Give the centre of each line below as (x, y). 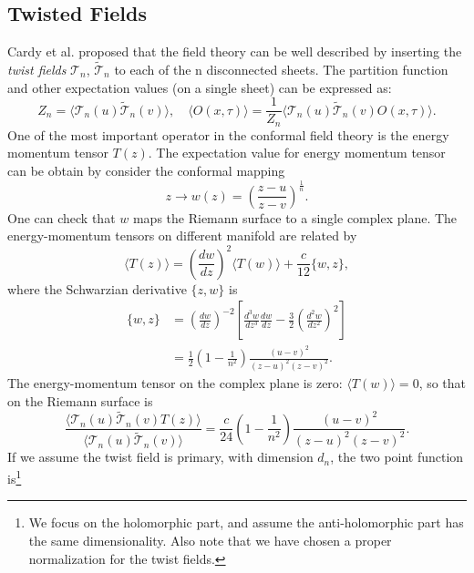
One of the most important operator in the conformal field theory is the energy (228, 134)
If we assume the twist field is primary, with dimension (160, 457)
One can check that (62, 217)
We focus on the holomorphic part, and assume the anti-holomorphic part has (246, 522)
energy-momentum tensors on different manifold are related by (182, 235)
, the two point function (397, 457)
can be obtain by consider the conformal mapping (146, 170)
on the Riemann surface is (80, 400)
